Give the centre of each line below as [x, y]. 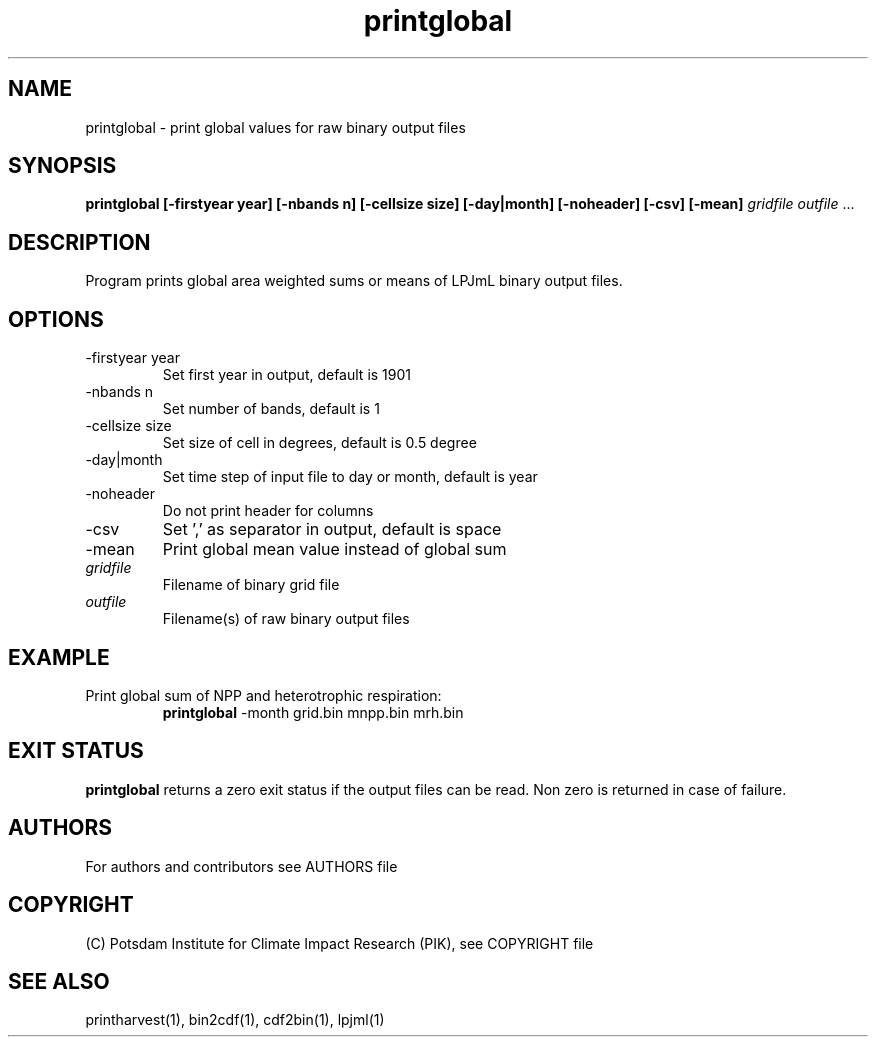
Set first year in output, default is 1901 [286, 375]
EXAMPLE [59, 657]
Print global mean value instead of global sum [334, 549]
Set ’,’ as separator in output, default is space [332, 529]
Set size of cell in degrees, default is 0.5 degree [319, 443]
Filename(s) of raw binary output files [286, 619]
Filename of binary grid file [251, 585]
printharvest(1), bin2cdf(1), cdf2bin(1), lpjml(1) [235, 1020]
